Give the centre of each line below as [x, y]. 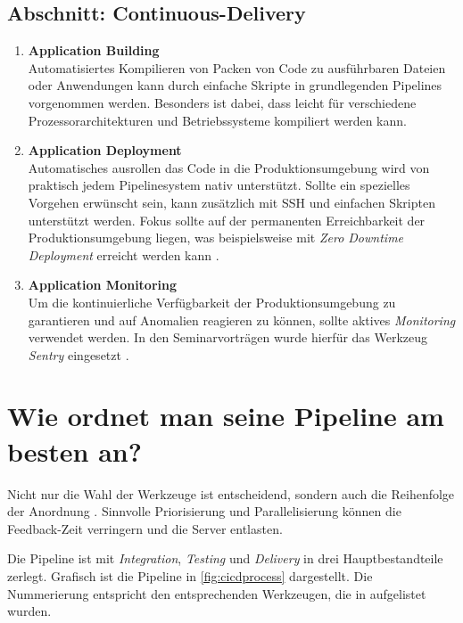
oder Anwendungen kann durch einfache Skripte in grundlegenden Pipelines [235, 85]
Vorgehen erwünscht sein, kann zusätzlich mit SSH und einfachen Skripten [231, 202]
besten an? [74, 451]
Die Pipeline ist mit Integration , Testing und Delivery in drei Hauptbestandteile [225, 558]
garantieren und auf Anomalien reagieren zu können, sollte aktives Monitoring [242, 320]
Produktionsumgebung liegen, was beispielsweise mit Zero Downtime [216, 238]
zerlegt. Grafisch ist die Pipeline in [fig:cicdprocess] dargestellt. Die [190, 575]
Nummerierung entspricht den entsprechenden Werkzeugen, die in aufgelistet [217, 593]
